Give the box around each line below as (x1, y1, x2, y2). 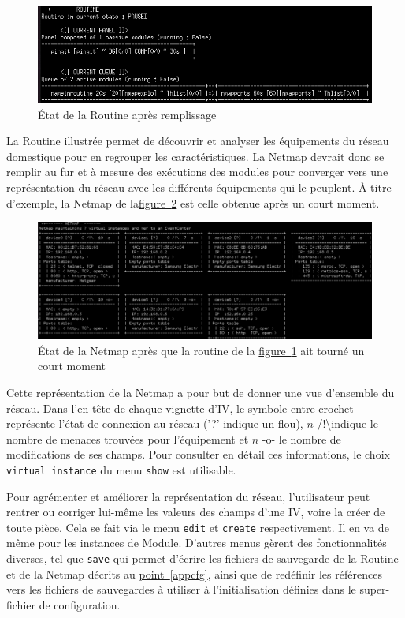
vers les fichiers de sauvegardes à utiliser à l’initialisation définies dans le (6, 581, 356, 597)
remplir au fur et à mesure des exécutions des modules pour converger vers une (6, 163, 388, 180)
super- (359, 581, 390, 597)
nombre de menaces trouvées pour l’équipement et (6, 430, 249, 447)
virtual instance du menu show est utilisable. (6, 461, 236, 478)
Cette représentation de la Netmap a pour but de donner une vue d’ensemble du (6, 384, 395, 400)
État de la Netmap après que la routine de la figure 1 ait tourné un (38, 342, 365, 358)
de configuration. (39, 596, 121, 612)
